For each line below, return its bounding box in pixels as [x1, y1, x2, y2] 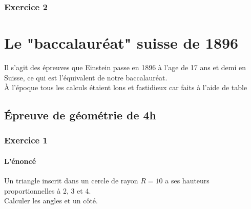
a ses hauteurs [165, 175, 210, 186]
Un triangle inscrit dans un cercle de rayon [4, 175, 138, 186]
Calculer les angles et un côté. [4, 195, 98, 206]
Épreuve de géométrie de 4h [4, 107, 157, 123]
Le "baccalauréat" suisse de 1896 [4, 32, 239, 53]
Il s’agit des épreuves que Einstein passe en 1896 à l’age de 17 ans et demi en [4, 61, 246, 72]
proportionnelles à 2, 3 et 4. [4, 185, 91, 196]
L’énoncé [4, 155, 36, 166]
